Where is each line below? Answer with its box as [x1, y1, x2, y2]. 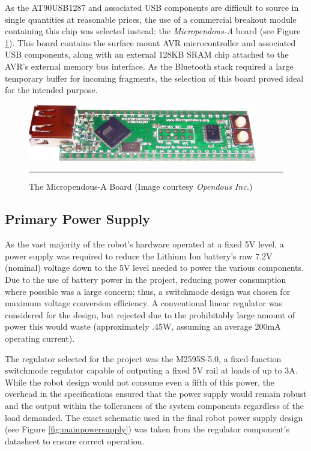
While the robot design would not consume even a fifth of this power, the [5, 375, 275, 388]
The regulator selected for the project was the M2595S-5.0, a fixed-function [5, 352, 282, 365]
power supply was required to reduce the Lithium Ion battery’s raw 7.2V [5, 249, 273, 262]
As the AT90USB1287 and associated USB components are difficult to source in [5, 1, 299, 13]
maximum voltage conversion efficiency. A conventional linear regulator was [5, 297, 282, 309]
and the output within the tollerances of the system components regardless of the [5, 399, 304, 411]
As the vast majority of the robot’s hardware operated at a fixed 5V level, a [5, 238, 284, 250]
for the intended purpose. [5, 83, 98, 96]
